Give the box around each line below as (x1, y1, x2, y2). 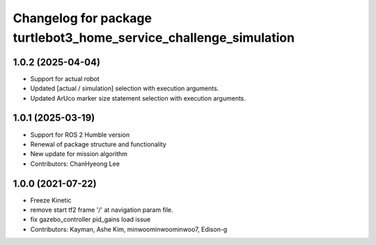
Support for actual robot (30, 74, 100, 83)
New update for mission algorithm (30, 150, 128, 158)
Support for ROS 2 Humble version (30, 130, 130, 139)
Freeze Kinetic (30, 196, 72, 204)
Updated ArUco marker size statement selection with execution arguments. (30, 94, 246, 102)
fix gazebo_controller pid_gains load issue (30, 215, 151, 223)
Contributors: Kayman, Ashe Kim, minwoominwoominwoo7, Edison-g (30, 225, 228, 233)
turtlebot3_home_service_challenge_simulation (13, 30, 295, 45)
